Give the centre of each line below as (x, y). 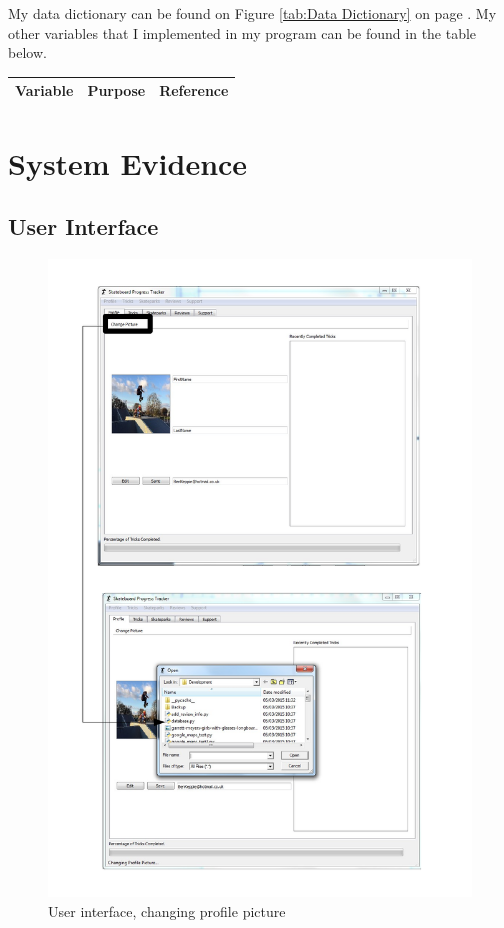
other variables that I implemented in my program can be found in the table (242, 32)
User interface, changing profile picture (167, 911)
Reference (194, 90)
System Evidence (128, 162)
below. (27, 52)
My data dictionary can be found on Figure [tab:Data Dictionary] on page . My (252, 13)
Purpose (116, 90)
